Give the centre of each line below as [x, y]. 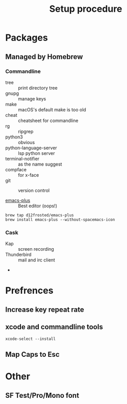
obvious [27, 142]
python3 [14, 137]
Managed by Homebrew [44, 57]
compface [16, 169]
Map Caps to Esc [32, 354]
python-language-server [31, 148]
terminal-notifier [22, 158]
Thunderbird [18, 255]
